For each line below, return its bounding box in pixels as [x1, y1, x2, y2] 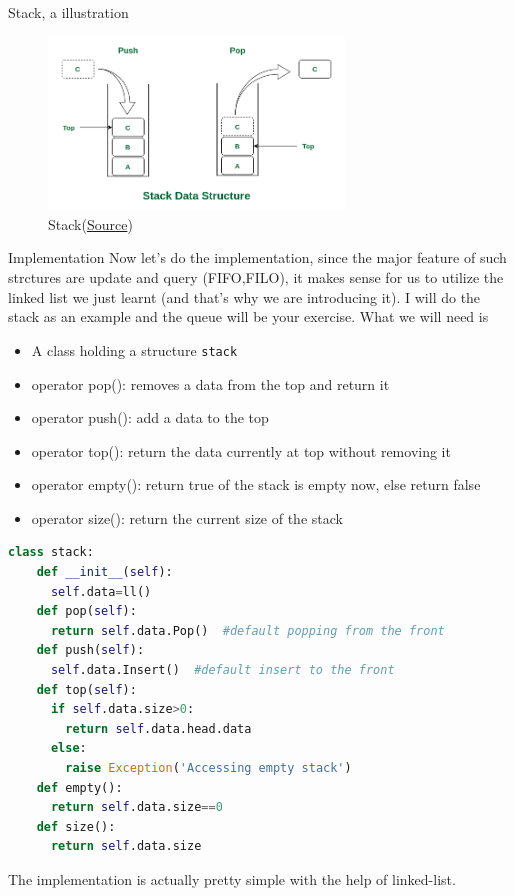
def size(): [36, 819, 116, 834]
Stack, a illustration [8, 2, 129, 22]
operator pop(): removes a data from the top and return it [31, 373, 390, 394]
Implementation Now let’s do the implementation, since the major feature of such [8, 247, 507, 268]
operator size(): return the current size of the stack [31, 507, 343, 528]
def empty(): [36, 780, 123, 795]
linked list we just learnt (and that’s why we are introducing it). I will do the [8, 286, 481, 307]
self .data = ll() [50, 584, 152, 599]
